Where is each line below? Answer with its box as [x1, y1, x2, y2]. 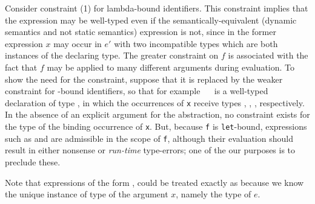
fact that [5, 60, 38, 73]
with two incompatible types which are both [114, 37, 278, 49]
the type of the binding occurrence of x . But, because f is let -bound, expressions [5, 120, 307, 132]
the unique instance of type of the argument [5, 188, 168, 200]
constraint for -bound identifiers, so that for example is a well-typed [5, 84, 268, 97]
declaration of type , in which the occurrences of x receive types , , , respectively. [5, 96, 305, 109]
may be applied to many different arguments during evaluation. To [47, 60, 295, 73]
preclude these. [5, 155, 61, 168]
